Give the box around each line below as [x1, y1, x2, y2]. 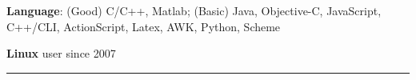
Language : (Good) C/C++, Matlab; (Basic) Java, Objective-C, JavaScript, [6, 2, 382, 18]
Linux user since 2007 [6, 45, 116, 62]
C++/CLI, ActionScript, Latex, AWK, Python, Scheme [6, 18, 281, 34]
